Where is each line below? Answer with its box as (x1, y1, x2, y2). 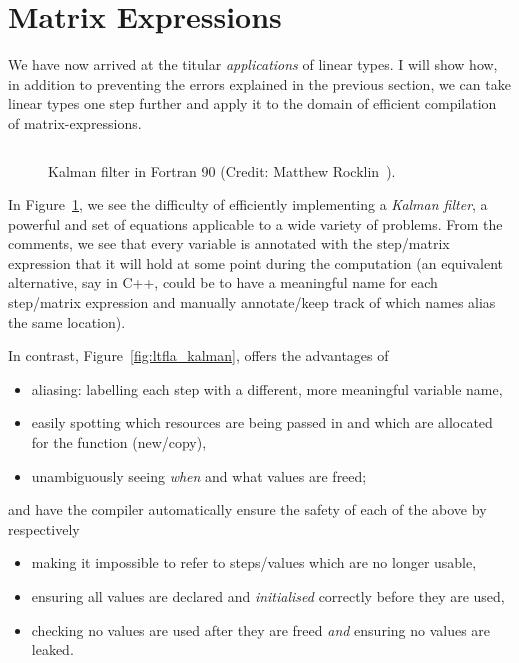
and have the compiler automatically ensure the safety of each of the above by (8, 499, 487, 520)
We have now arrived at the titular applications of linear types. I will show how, (8, 54, 498, 75)
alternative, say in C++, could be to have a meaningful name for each (8, 272, 438, 293)
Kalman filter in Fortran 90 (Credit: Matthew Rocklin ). (48, 160, 396, 181)
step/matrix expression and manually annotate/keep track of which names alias (8, 292, 496, 313)
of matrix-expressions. (8, 112, 142, 133)
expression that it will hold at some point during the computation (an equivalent (8, 252, 504, 273)
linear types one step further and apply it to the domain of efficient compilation (8, 93, 497, 114)
